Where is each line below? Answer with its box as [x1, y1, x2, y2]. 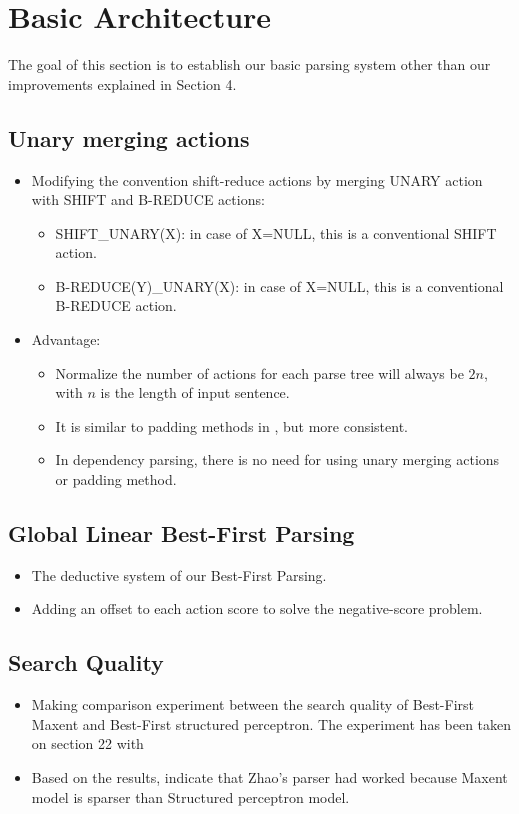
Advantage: [31, 329, 101, 350]
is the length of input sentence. [100, 382, 290, 403]
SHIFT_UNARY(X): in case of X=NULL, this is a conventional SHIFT [55, 222, 497, 243]
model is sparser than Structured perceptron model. [31, 786, 350, 807]
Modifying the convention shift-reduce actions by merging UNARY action [31, 169, 483, 190]
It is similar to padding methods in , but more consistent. [55, 415, 409, 436]
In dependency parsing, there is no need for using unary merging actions [55, 449, 500, 470]
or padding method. [55, 469, 177, 490]
